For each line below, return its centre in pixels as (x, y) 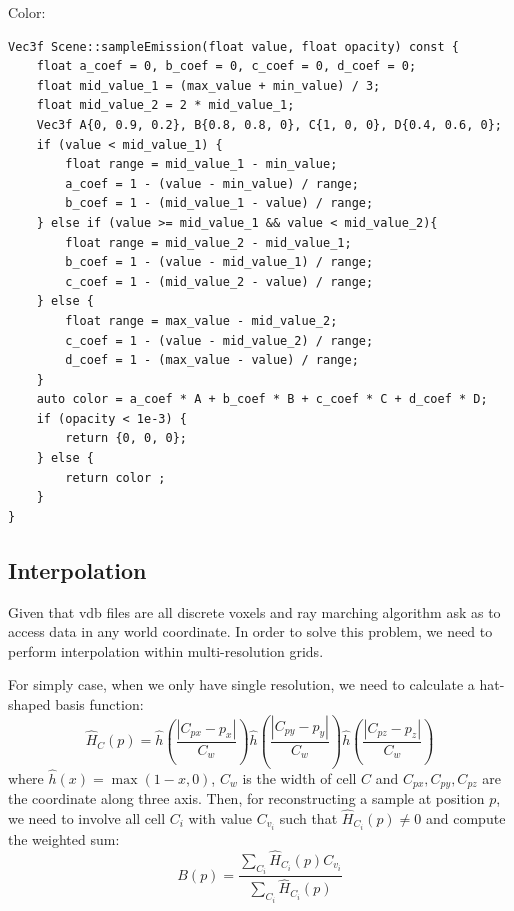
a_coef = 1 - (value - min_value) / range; (212, 183)
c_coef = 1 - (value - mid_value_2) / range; (219, 340)
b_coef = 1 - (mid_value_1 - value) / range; (219, 203)
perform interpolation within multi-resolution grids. (166, 650)
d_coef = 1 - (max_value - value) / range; (212, 360)
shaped (29, 704)
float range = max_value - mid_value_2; (201, 320)
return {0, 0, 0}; (126, 438)
